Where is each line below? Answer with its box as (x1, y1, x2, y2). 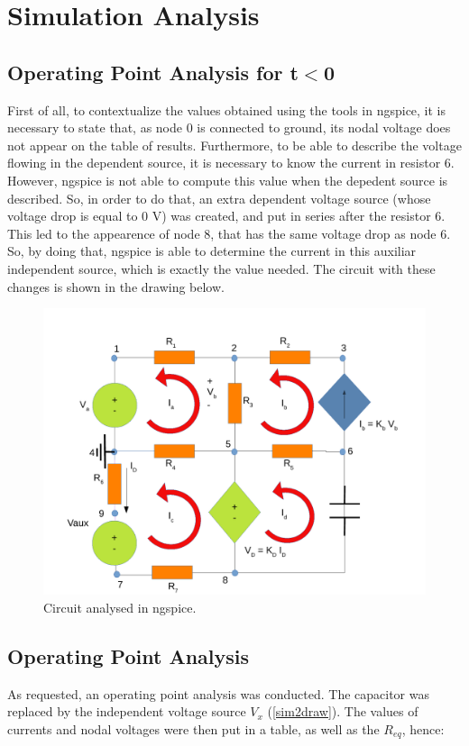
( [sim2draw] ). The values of (267, 702, 418, 721)
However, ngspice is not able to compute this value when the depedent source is (7, 170, 448, 189)
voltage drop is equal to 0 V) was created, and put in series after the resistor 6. (7, 206, 446, 225)
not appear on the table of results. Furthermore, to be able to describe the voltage (7, 135, 462, 154)
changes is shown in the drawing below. (7, 277, 225, 296)
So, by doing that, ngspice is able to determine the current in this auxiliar (7, 241, 417, 260)
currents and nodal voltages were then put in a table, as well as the (7, 719, 380, 738)
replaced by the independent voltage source (7, 702, 246, 721)
